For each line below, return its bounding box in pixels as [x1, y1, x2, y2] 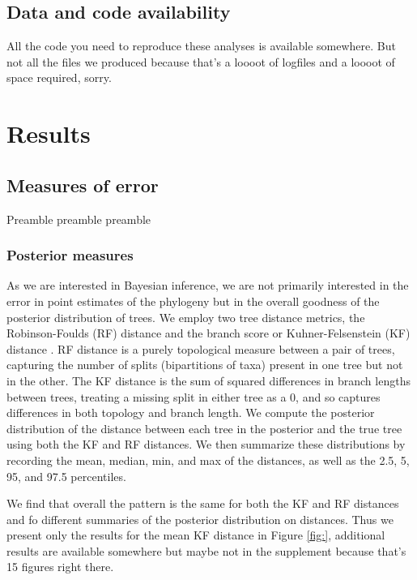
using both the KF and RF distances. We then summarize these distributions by [6, 436, 406, 453]
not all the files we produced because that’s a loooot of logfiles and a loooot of [6, 53, 395, 70]
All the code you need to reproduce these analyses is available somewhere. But [6, 37, 396, 54]
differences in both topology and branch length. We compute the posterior [6, 404, 375, 421]
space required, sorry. [6, 69, 112, 86]
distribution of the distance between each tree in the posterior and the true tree [6, 419, 402, 436]
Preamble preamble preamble [6, 210, 151, 227]
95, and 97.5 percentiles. [6, 467, 126, 484]
